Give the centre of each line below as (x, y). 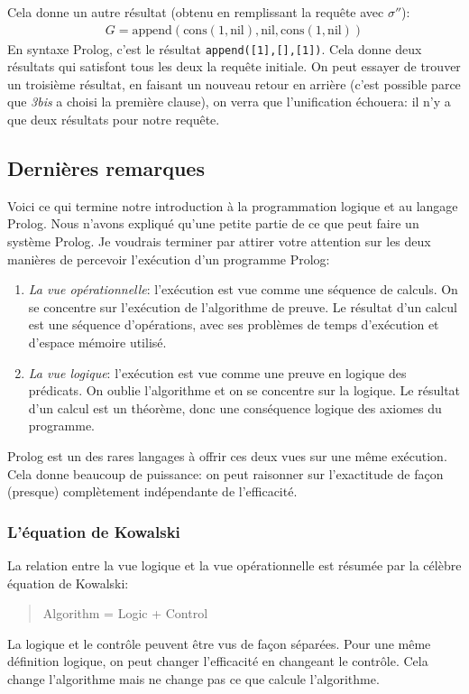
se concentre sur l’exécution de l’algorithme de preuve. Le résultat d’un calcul (243, 306)
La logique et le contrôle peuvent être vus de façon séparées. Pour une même (219, 643)
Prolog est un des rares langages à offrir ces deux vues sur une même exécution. (227, 455)
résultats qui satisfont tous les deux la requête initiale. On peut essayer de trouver (234, 66)
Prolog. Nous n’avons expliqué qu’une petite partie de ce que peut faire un (213, 223)
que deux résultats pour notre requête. (114, 120)
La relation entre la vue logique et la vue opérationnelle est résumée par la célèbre (234, 564)
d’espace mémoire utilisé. (97, 342)
